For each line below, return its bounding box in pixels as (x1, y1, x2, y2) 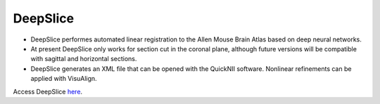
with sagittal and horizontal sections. (30, 55, 137, 63)
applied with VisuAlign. (30, 74, 98, 83)
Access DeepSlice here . (13, 87, 83, 96)
